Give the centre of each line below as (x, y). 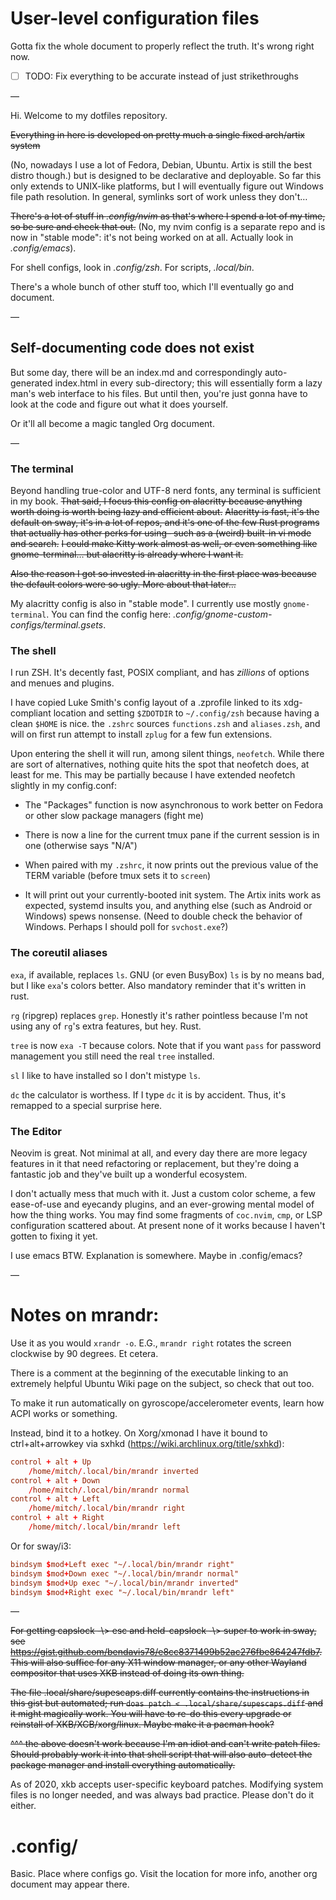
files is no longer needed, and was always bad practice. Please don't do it (162, 1795)
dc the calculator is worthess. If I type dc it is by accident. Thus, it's (148, 1094)
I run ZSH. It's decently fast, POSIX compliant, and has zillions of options (160, 673)
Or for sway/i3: (41, 1546)
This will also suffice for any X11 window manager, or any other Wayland (158, 1663)
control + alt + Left (55, 1499)
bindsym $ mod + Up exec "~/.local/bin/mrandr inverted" (125, 1583)
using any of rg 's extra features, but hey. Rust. (106, 1026)
